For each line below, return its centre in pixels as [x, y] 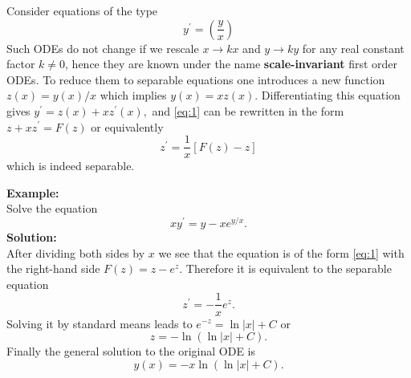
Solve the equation [52, 208]
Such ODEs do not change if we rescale [103, 48]
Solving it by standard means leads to [100, 323]
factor [21, 64]
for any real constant [353, 48]
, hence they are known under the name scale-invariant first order [232, 64]
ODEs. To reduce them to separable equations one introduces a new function [196, 79]
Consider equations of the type [82, 10]
